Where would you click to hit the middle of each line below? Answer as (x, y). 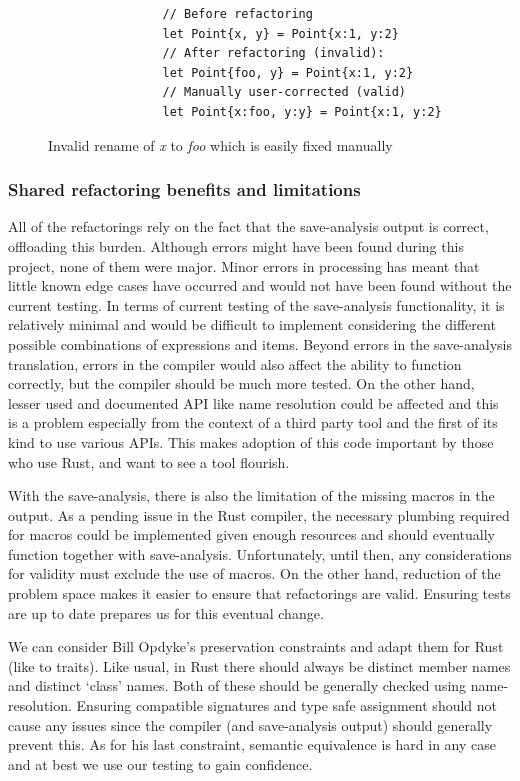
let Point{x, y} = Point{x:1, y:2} (280, 33)
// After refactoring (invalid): (273, 53)
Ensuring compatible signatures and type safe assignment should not (287, 705)
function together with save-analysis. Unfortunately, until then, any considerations (260, 553)
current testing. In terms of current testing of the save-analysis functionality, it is (256, 304)
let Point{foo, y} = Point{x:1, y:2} (288, 72)
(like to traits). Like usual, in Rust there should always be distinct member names (259, 665)
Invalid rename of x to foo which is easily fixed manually (220, 144)
